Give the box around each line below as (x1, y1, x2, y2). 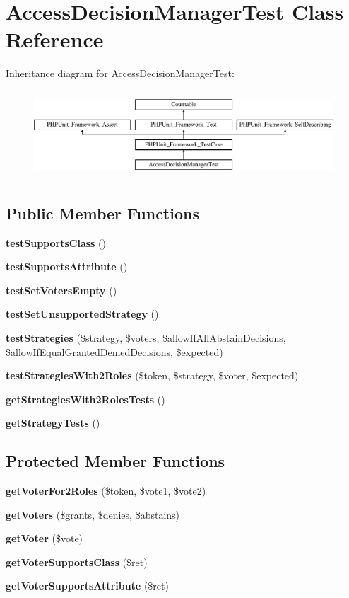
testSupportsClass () (6, 235, 106, 250)
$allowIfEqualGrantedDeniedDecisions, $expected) (6, 344, 223, 359)
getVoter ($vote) (6, 531, 83, 546)
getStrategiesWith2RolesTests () (6, 391, 165, 406)
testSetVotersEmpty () (6, 282, 117, 297)
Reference (6, 25, 104, 54)
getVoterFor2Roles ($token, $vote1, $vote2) (6, 483, 206, 498)
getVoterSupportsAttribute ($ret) (6, 578, 169, 593)
